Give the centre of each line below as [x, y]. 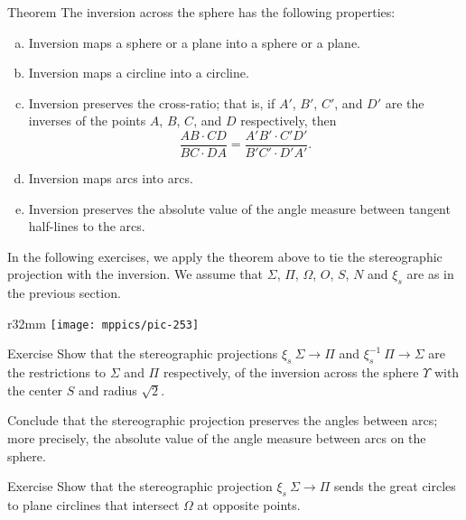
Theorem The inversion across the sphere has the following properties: [201, 12]
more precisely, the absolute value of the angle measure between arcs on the [217, 438]
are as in [430, 274]
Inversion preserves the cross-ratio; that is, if [152, 102]
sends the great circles [395, 486]
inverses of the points [87, 121]
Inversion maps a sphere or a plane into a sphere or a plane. [195, 42]
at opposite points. [249, 505]
